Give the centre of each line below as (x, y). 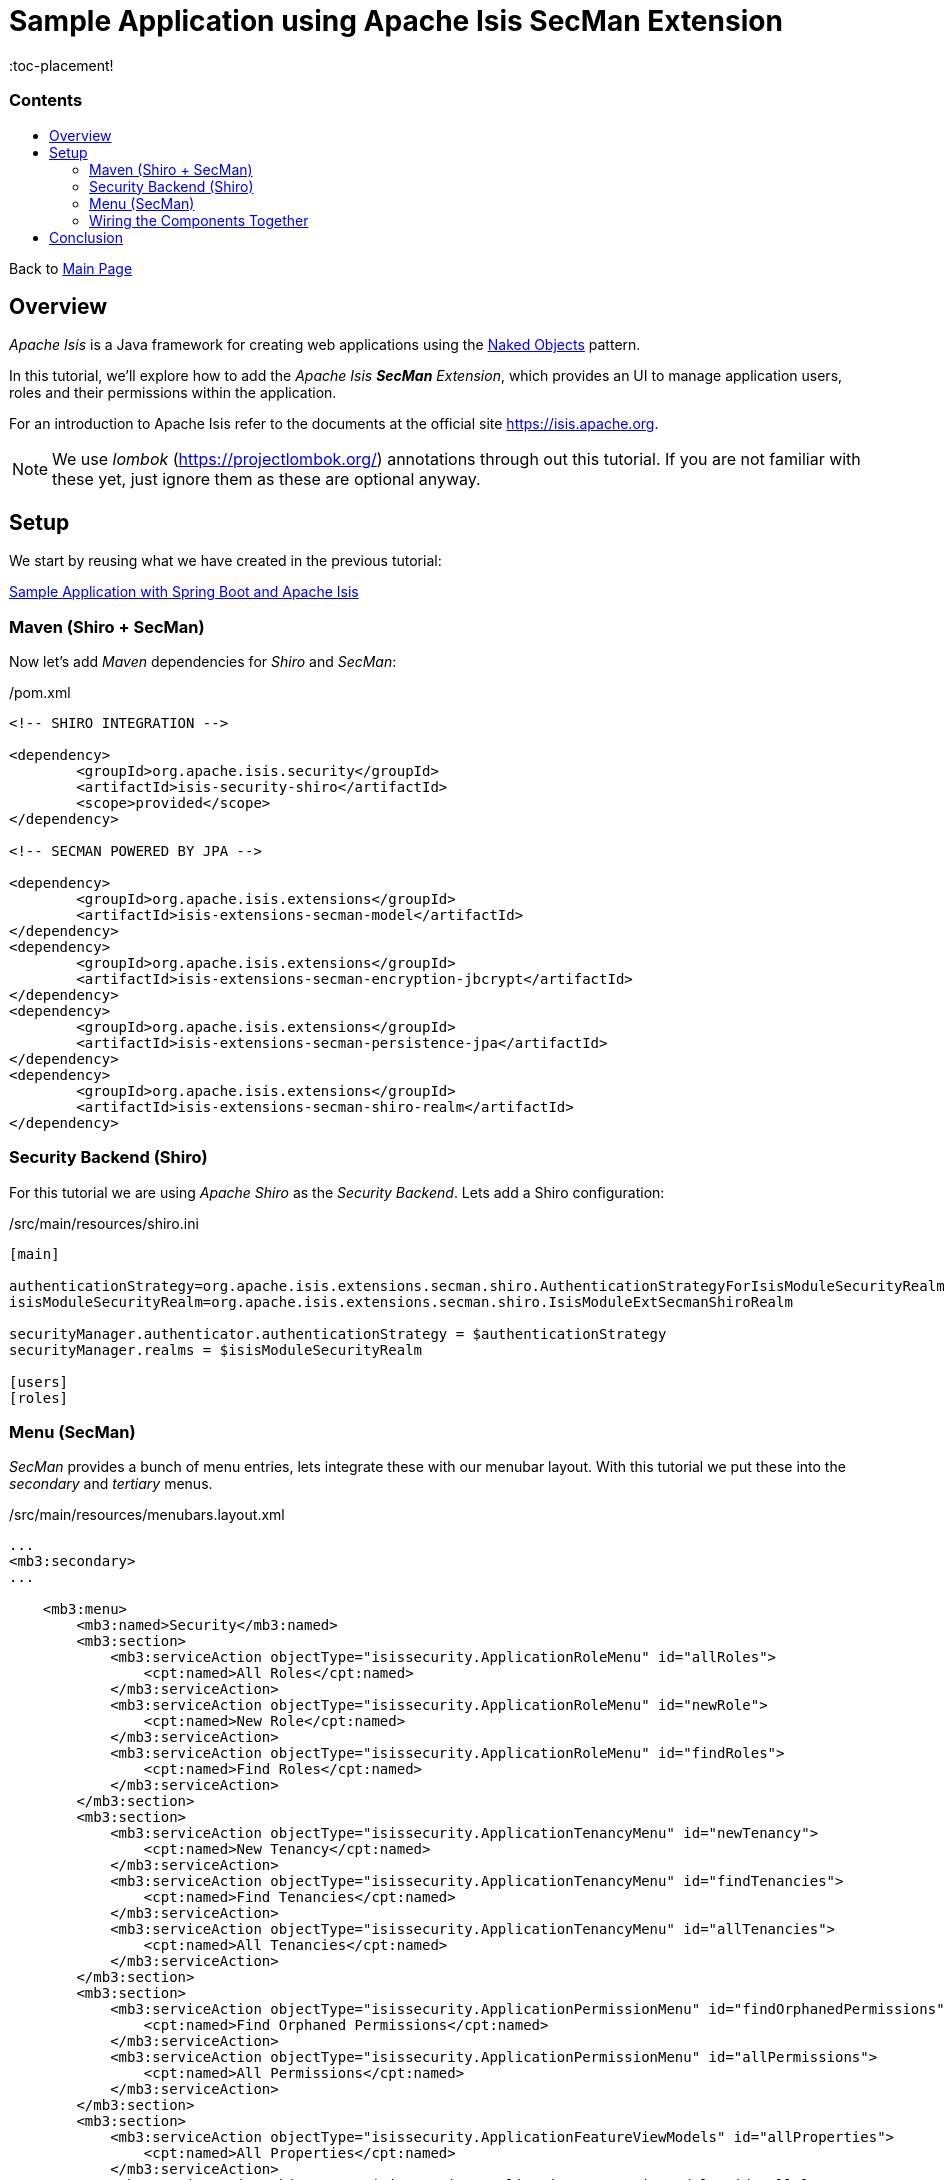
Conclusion (86, 237)
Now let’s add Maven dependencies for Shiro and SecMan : (203, 661)
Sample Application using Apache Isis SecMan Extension (396, 21)
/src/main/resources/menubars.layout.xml (147, 1515)
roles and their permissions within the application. (173, 393)
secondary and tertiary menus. (111, 1484)
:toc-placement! (61, 65)
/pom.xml (40, 692)
